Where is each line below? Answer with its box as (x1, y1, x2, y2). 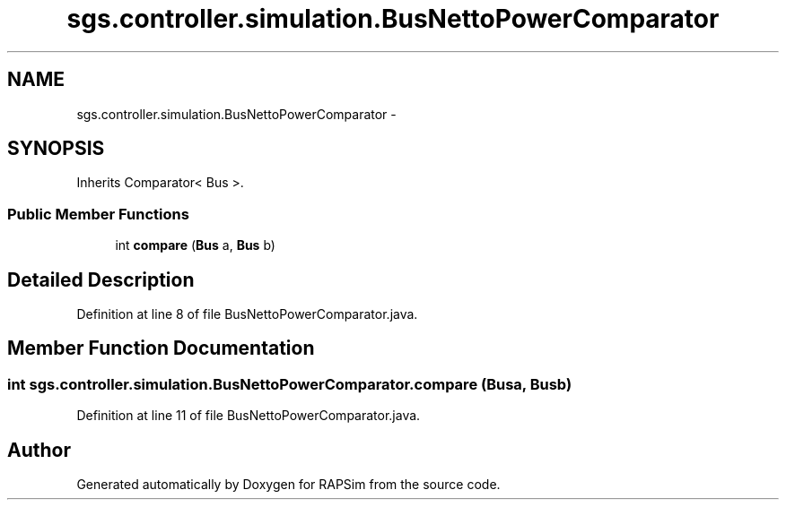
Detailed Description (7, 268, 195, 291)
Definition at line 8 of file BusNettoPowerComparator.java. (76, 306, 418, 322)
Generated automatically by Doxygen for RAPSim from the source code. (76, 477, 501, 493)
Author (7, 438, 71, 461)
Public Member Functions (7, 204, 189, 223)
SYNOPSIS (7, 137, 105, 160)
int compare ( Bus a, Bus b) (115, 237, 275, 253)
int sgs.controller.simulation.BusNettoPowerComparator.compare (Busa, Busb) (7, 374, 572, 393)
